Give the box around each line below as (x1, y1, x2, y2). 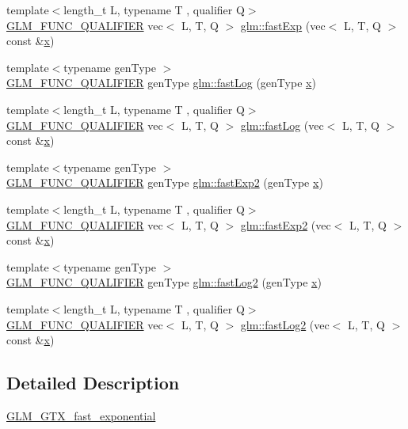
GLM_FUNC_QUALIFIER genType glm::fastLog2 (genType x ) (6, 274, 322, 290)
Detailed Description (6, 370, 180, 395)
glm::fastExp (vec (240, 17, 326, 33)
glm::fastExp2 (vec (240, 216, 331, 233)
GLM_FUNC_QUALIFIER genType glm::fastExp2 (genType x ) (6, 174, 323, 191)
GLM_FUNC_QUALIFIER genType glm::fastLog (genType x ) (6, 74, 316, 91)
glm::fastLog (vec (240, 116, 324, 133)
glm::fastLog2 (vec (240, 316, 330, 332)
